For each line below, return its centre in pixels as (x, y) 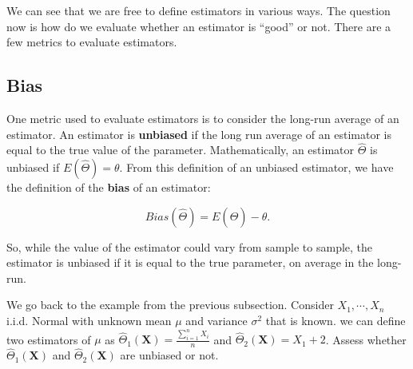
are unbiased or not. (169, 355)
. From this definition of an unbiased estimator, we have (256, 167)
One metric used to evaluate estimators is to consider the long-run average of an (203, 118)
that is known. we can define (336, 320)
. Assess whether (366, 339)
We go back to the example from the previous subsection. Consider (170, 305)
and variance (216, 320)
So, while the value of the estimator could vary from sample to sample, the (190, 246)
